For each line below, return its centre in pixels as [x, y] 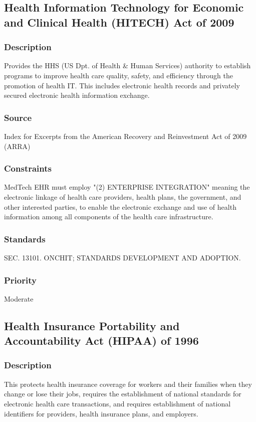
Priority [20, 280]
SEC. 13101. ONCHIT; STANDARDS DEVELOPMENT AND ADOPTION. [122, 257]
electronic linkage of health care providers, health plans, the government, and [123, 196]
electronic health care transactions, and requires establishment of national [117, 403]
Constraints [28, 168]
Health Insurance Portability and [92, 325]
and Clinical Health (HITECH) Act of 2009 [119, 22]
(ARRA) [17, 146]
